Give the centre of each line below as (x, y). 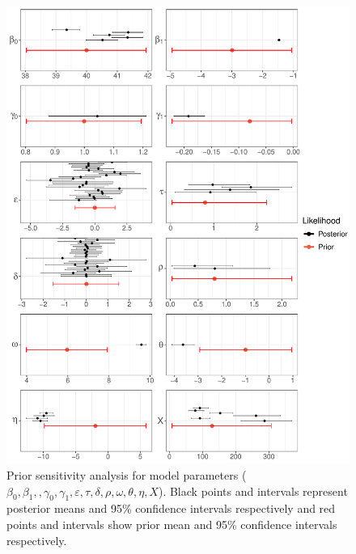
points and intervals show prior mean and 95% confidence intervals (172, 524)
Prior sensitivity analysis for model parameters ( (127, 474)
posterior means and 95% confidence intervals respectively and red (171, 508)
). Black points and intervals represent (253, 491)
